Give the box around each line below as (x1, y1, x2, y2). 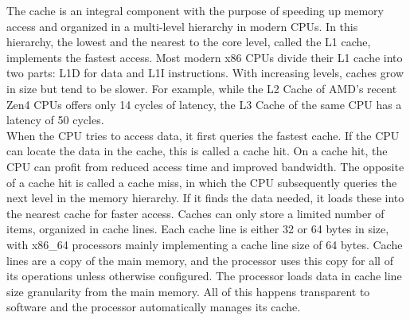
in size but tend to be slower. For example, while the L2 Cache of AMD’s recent (6, 80, 397, 96)
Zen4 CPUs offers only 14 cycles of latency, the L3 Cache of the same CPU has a (6, 96, 402, 112)
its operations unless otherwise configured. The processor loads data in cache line (6, 267, 402, 284)
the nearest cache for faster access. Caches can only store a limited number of (6, 205, 385, 221)
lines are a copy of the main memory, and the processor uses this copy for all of (6, 252, 393, 268)
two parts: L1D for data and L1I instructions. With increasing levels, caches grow (6, 64, 404, 81)
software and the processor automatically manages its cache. (6, 299, 301, 315)
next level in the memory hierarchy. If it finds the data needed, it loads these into (6, 189, 404, 206)
